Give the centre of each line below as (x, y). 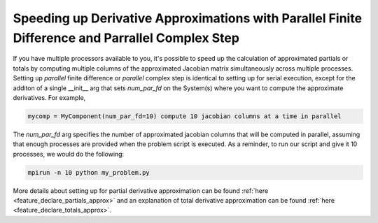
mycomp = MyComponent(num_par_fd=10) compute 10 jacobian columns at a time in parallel (185, 116)
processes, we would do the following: (69, 154)
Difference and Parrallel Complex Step (126, 38)
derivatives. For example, (49, 97)
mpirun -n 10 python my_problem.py (89, 172)
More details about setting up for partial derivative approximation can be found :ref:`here (141, 190)
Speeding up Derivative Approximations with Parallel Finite (188, 18)
